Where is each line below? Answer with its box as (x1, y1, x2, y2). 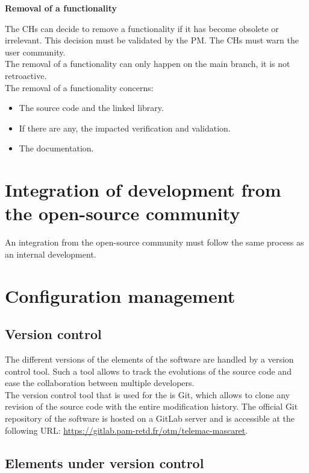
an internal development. (5, 247, 96, 260)
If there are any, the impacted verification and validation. (19, 121, 231, 134)
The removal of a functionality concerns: (5, 81, 154, 94)
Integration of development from (5, 177, 281, 202)
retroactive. (5, 69, 47, 81)
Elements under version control (5, 453, 204, 472)
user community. (5, 45, 66, 58)
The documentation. (19, 142, 94, 154)
